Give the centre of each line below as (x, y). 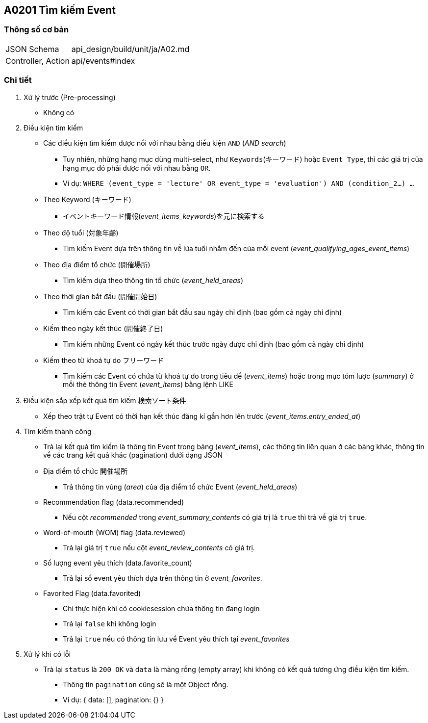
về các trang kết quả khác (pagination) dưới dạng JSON (133, 455)
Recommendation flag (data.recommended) (114, 502)
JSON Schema (32, 49)
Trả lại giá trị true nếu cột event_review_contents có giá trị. (159, 547)
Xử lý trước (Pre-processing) (70, 97)
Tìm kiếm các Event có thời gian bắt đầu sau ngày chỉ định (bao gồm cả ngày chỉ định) (202, 312)
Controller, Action (38, 61)
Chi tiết (18, 80)
